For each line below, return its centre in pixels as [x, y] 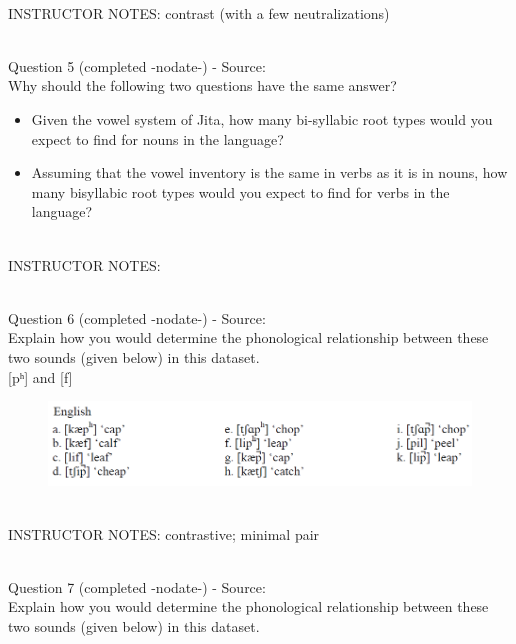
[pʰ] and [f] [40, 376]
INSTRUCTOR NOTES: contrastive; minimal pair [164, 533]
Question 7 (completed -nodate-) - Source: [137, 586]
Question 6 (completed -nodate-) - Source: [137, 317]
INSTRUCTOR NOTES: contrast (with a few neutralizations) [199, 12]
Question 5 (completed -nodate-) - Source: [137, 65]
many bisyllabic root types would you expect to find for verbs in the [240, 191]
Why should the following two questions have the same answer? [202, 85]
